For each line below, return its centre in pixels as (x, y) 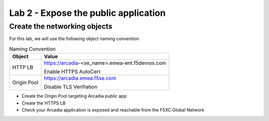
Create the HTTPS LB (44, 103)
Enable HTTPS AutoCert (72, 72)
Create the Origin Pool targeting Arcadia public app (74, 96)
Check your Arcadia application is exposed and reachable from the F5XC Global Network (113, 110)
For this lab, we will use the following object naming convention (74, 39)
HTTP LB (23, 67)
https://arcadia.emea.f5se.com (80, 78)
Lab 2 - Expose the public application (87, 13)
